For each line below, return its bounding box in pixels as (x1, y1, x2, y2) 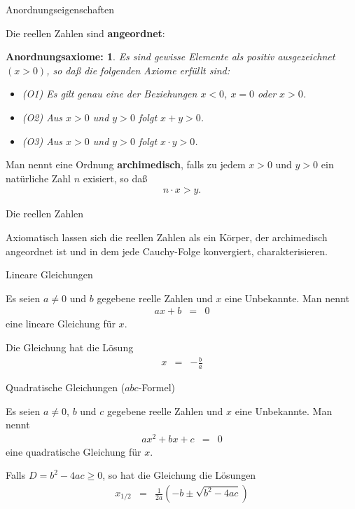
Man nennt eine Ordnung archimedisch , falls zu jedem (6, 157, 246, 172)
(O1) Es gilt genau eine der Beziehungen (22, 86, 197, 101)
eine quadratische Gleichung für (6, 444, 141, 459)
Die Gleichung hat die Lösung (6, 339, 134, 354)
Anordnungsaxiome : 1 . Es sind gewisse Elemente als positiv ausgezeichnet (6, 49, 335, 64)
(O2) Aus (22, 109, 63, 124)
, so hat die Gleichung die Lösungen (102, 468, 256, 482)
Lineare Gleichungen (6, 267, 93, 282)
